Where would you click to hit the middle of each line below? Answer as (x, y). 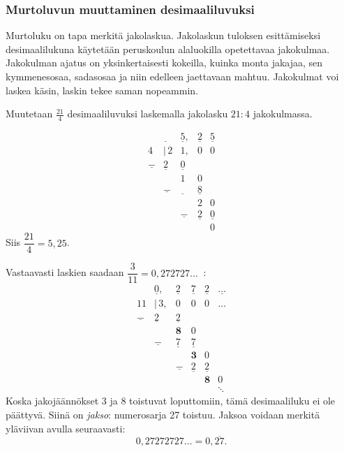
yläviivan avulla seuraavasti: (66, 428)
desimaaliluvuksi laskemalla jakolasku (148, 114)
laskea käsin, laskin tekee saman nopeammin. (102, 90)
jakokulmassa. (283, 114)
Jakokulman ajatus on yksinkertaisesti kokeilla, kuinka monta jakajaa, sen (164, 63)
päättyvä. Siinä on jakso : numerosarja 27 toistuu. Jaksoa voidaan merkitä (163, 415)
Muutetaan (29, 114)
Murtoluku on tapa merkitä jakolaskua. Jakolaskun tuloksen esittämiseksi (163, 35)
